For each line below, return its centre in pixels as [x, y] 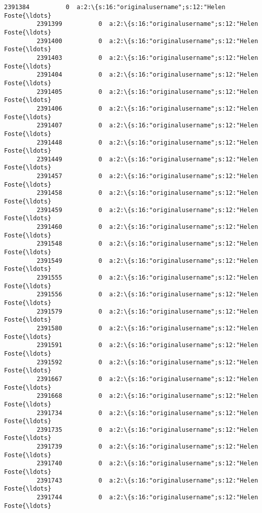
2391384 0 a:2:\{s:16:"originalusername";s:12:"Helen [115, 7]
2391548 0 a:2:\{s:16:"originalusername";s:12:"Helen [147, 244]
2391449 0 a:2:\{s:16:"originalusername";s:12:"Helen [147, 159]
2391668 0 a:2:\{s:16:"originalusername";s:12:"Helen [147, 396]
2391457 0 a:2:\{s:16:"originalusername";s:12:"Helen [147, 176]
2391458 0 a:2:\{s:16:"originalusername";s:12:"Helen [147, 193]
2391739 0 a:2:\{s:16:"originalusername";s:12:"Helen [147, 447]
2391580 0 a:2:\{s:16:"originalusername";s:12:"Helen [147, 328]
